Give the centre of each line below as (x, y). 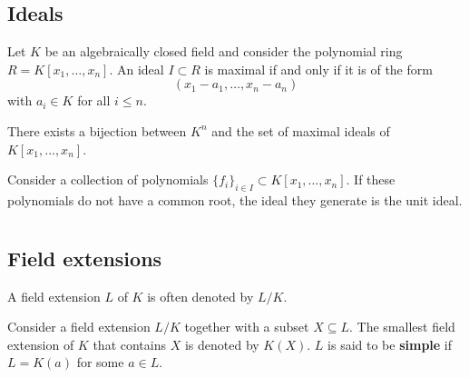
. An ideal (137, 69)
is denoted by (222, 344)
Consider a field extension (79, 327)
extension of (41, 344)
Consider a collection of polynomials (108, 179)
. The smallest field (402, 327)
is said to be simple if (390, 344)
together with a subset (247, 327)
